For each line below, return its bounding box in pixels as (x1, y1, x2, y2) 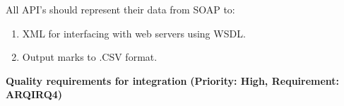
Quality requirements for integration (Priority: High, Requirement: (6, 73, 340, 88)
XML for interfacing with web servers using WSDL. (22, 25, 246, 40)
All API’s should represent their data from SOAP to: (6, 2, 235, 16)
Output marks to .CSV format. (22, 49, 158, 64)
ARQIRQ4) (6, 87, 63, 102)
